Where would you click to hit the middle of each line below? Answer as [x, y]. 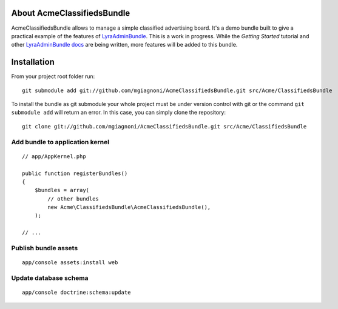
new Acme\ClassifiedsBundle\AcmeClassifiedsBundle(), [129, 207]
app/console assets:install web [70, 263]
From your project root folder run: [53, 76]
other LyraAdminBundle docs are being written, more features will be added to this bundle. [124, 45]
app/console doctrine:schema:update [76, 293]
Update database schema [50, 277]
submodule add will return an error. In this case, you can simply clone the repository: [119, 113]
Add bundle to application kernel [60, 142]
